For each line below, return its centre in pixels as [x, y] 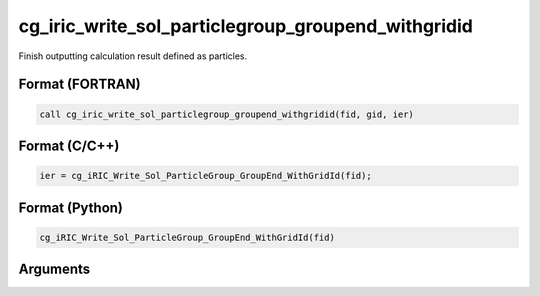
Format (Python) [71, 207]
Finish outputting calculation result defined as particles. [133, 56]
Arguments [54, 269]
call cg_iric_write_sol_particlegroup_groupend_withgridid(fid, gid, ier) [227, 114]
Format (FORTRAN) [79, 84]
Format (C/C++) [69, 145]
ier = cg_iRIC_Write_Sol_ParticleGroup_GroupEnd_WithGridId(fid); [205, 176]
